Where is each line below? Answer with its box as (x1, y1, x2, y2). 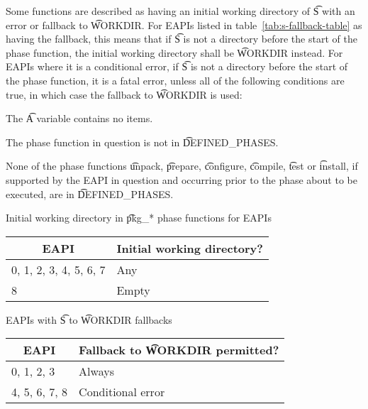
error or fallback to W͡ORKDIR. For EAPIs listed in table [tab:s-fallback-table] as (6, 17, 362, 32)
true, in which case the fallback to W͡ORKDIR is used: (6, 87, 242, 102)
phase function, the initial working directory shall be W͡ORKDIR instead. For (6, 45, 343, 60)
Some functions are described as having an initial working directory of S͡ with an (6, 4, 355, 18)
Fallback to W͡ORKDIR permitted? (79, 342, 279, 359)
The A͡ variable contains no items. (6, 111, 153, 126)
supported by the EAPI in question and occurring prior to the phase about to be (6, 172, 357, 187)
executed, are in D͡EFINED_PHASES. (6, 186, 174, 201)
